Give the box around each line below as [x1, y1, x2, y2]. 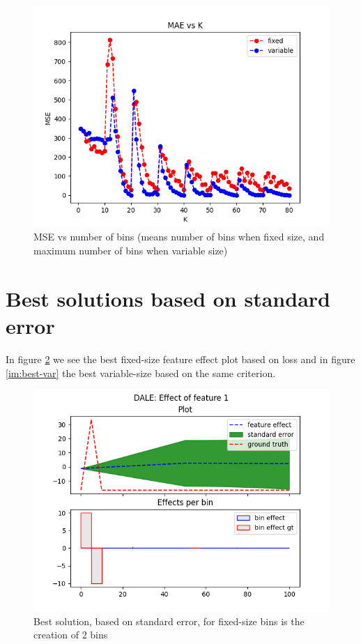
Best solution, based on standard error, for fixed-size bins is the [33, 613, 305, 628]
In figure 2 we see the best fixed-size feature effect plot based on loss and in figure [6, 351, 355, 366]
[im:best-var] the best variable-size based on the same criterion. [6, 365, 276, 380]
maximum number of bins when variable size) [33, 243, 228, 258]
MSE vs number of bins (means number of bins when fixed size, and [33, 229, 325, 244]
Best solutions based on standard [6, 284, 330, 312]
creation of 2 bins [33, 627, 108, 642]
